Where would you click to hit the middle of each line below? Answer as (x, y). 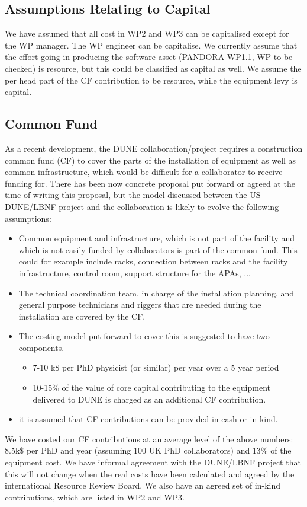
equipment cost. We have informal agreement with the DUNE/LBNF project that (153, 462)
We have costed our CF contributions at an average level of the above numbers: (149, 439)
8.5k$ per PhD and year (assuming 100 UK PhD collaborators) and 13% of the (148, 450)
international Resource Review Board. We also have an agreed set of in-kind (143, 485)
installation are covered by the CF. (82, 316)
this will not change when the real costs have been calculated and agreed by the (150, 473)
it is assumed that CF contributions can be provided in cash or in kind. (148, 419)
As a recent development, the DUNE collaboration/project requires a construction (154, 148)
